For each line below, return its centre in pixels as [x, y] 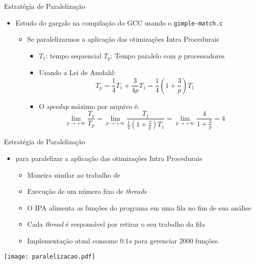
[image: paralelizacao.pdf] [50, 256]
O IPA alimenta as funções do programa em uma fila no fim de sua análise [139, 207]
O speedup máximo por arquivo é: [89, 106]
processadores [204, 55]
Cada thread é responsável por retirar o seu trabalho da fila [116, 224]
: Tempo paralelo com [143, 55]
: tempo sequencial [74, 55]
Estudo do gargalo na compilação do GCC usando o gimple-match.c [119, 22]
